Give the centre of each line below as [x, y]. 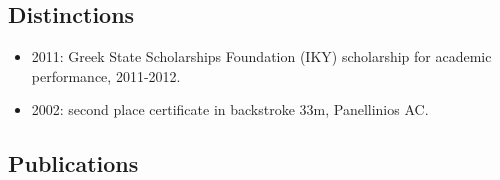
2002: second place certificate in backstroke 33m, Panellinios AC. [230, 109]
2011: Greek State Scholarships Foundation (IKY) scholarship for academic [261, 56]
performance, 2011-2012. [106, 75]
